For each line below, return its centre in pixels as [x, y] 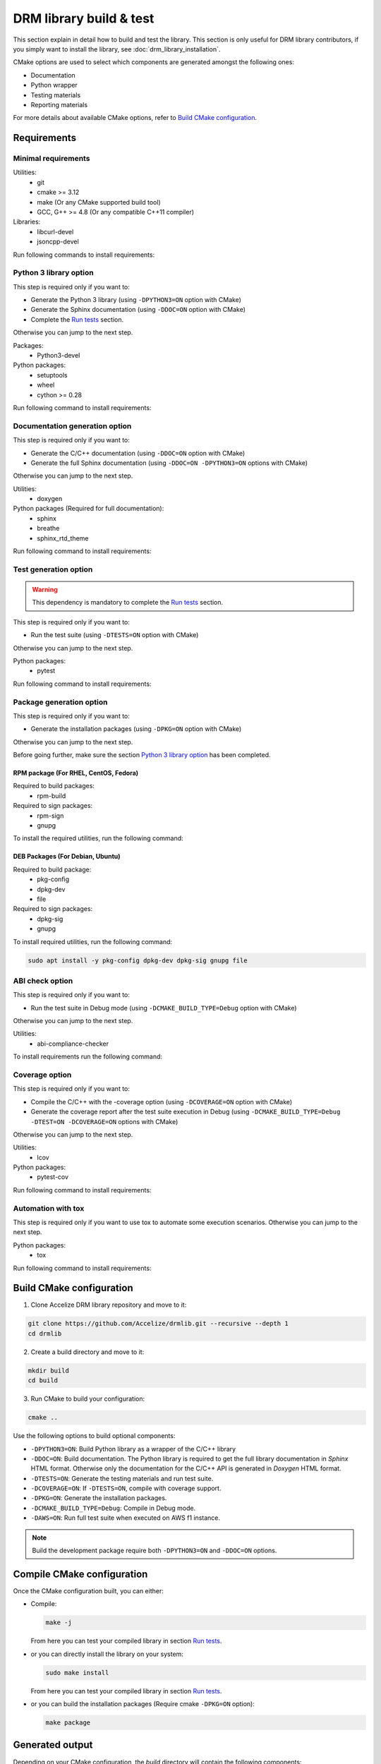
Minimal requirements [52, 159]
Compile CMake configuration [80, 1574]
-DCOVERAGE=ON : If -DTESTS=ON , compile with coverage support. [126, 1488]
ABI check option [43, 981]
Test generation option [53, 569]
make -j [59, 1623]
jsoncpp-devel [58, 242]
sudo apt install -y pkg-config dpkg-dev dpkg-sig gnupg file [138, 960]
